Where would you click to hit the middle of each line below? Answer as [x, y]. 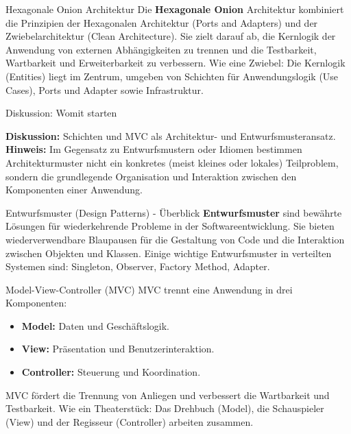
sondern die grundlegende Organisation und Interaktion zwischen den [151, 176]
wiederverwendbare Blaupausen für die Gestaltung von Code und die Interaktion [175, 239]
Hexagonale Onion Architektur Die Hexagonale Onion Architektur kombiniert [175, 9]
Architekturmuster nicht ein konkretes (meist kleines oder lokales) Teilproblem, [172, 162]
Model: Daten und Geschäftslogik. [95, 325]
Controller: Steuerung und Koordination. [111, 372]
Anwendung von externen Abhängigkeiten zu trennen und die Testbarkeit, [161, 49]
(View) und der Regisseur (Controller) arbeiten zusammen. [130, 421]
